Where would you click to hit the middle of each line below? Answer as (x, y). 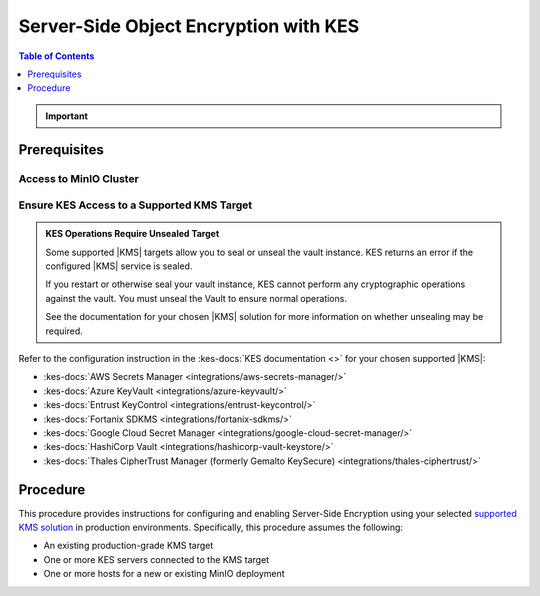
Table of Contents (56, 56)
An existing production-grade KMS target (128, 546)
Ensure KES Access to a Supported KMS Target (135, 205)
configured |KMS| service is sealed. (119, 266)
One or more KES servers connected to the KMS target (156, 559)
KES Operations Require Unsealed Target (132, 234)
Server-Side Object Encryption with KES (189, 26)
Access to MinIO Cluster (78, 178)
